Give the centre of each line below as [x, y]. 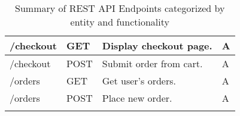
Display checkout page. [157, 46]
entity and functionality [120, 22]
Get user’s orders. [139, 81]
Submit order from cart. [152, 63]
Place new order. [137, 98]
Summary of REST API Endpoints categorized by [120, 8]
